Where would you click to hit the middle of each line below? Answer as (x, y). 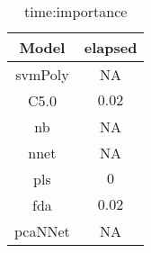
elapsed (111, 47)
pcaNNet (42, 231)
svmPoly (42, 74)
